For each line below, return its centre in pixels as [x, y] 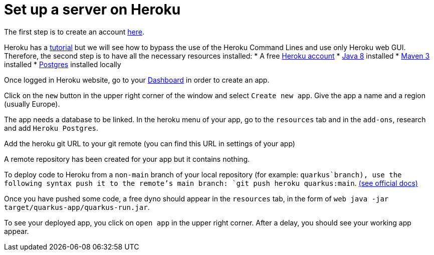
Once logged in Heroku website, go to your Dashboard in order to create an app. [137, 80]
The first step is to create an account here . [74, 32]
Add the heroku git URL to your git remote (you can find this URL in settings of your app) [150, 143]
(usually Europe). [32, 104]
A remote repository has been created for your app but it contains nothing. [127, 159]
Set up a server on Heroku [92, 10]
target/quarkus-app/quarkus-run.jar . [77, 207]
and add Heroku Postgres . [51, 128]
